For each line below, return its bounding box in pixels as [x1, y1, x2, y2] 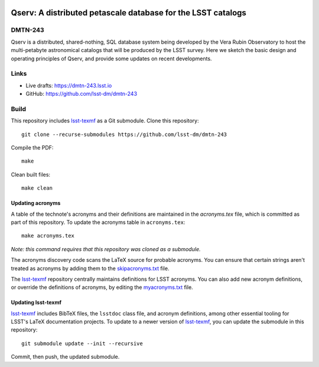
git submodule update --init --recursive [21, 340, 143, 347]
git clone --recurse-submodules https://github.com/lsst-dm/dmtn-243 [21, 131, 227, 138]
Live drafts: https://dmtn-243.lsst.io [25, 82, 112, 89]
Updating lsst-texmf [11, 299, 62, 306]
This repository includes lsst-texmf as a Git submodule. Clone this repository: [11, 117, 199, 124]
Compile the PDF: [11, 144, 54, 151]
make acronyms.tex [21, 232, 75, 239]
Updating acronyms [11, 200, 61, 207]
